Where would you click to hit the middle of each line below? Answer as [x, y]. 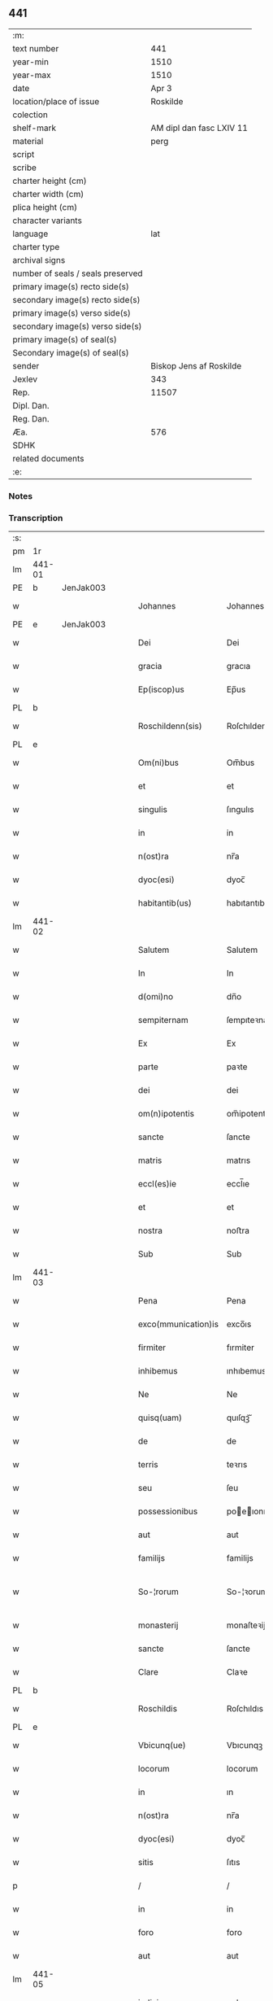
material [28, 141]
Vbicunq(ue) [162, 1745]
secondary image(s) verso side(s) [77, 326]
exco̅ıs [239, 1324]
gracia [150, 666]
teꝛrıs [237, 1465]
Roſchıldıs [245, 1709]
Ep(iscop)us [161, 689]
